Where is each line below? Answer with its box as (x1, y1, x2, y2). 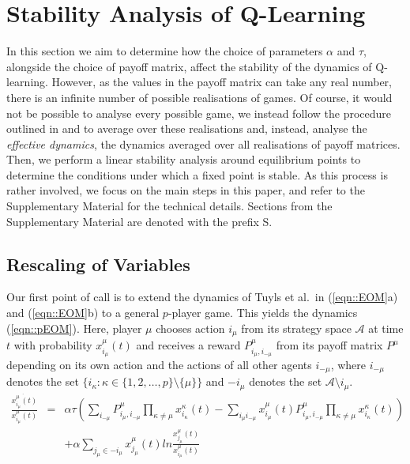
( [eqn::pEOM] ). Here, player (6, 319, 142, 336)
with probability (13, 337, 92, 353)
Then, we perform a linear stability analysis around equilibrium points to (6, 151, 361, 168)
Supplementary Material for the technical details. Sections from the (6, 198, 333, 214)
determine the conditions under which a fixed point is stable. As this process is (6, 166, 388, 183)
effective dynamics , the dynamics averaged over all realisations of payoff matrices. (6, 135, 401, 152)
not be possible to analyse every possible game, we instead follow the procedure (6, 104, 392, 121)
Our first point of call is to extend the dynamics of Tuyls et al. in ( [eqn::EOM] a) (6, 289, 398, 305)
